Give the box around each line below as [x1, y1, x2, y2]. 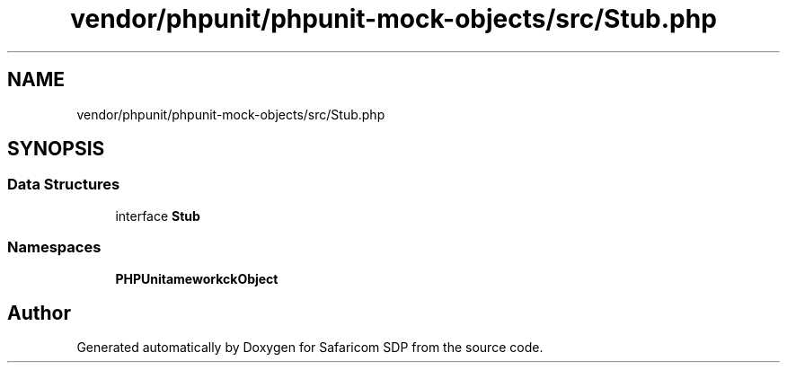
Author [7, 301, 71, 324]
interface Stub [115, 207, 200, 224]
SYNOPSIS [7, 137, 105, 161]
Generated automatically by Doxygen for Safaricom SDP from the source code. [76, 339, 544, 356]
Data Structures [7, 175, 120, 194]
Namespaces [7, 238, 102, 257]
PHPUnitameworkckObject [115, 270, 279, 286]
